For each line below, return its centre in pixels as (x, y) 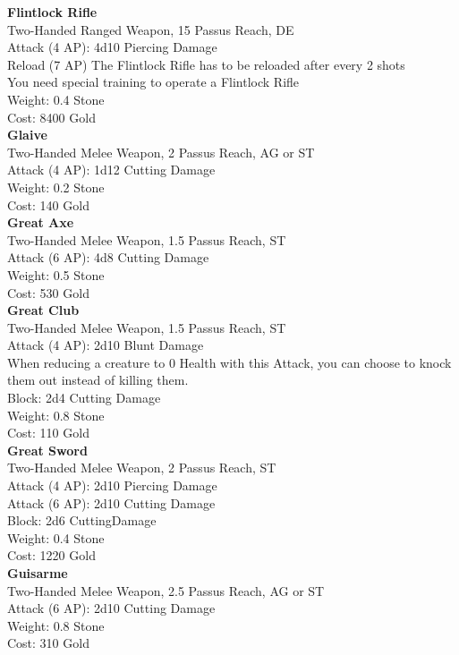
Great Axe (41, 222)
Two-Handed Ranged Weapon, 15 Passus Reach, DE (151, 29)
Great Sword (47, 450)
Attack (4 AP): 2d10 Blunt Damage (106, 345)
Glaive (27, 135)
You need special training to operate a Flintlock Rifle (153, 82)
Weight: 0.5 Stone (56, 274)
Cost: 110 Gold (48, 433)
